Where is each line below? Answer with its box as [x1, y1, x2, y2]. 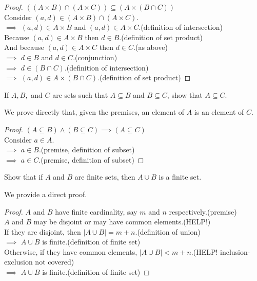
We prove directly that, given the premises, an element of [4, 107, 185, 117]
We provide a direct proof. [4, 188, 87, 199]
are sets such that [52, 89, 108, 100]
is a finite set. [159, 171, 202, 182]
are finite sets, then [74, 171, 135, 182]
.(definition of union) [135, 226, 201, 237]
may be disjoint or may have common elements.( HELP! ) [33, 216, 211, 227]
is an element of [194, 107, 244, 117]
